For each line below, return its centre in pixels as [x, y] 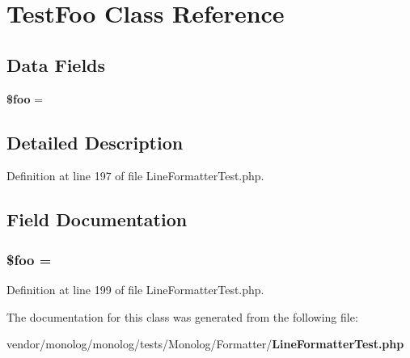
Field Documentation [97, 219]
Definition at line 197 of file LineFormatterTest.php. [135, 176]
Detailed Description [95, 142]
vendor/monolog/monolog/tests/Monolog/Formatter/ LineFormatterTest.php [205, 344]
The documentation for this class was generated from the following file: [182, 316]
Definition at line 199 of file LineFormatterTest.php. [135, 289]
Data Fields [56, 64]
